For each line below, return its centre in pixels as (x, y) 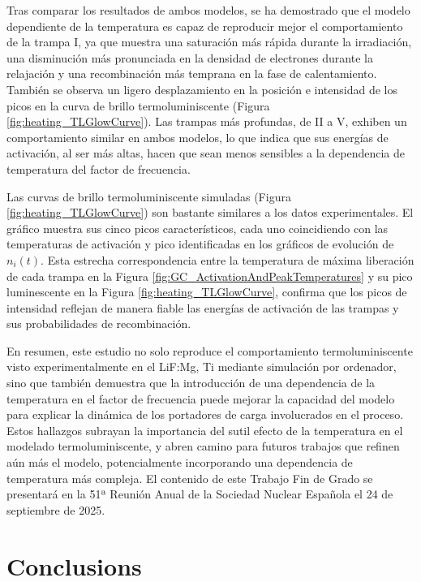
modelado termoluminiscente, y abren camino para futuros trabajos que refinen (203, 446)
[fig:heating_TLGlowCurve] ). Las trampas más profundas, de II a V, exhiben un (207, 121)
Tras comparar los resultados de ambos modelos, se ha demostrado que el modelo (208, 10)
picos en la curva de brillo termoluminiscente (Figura (138, 105)
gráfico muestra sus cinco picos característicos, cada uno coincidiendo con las (198, 228)
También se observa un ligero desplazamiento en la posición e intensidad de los (202, 89)
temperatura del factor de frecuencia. (99, 168)
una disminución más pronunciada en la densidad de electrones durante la (190, 57)
